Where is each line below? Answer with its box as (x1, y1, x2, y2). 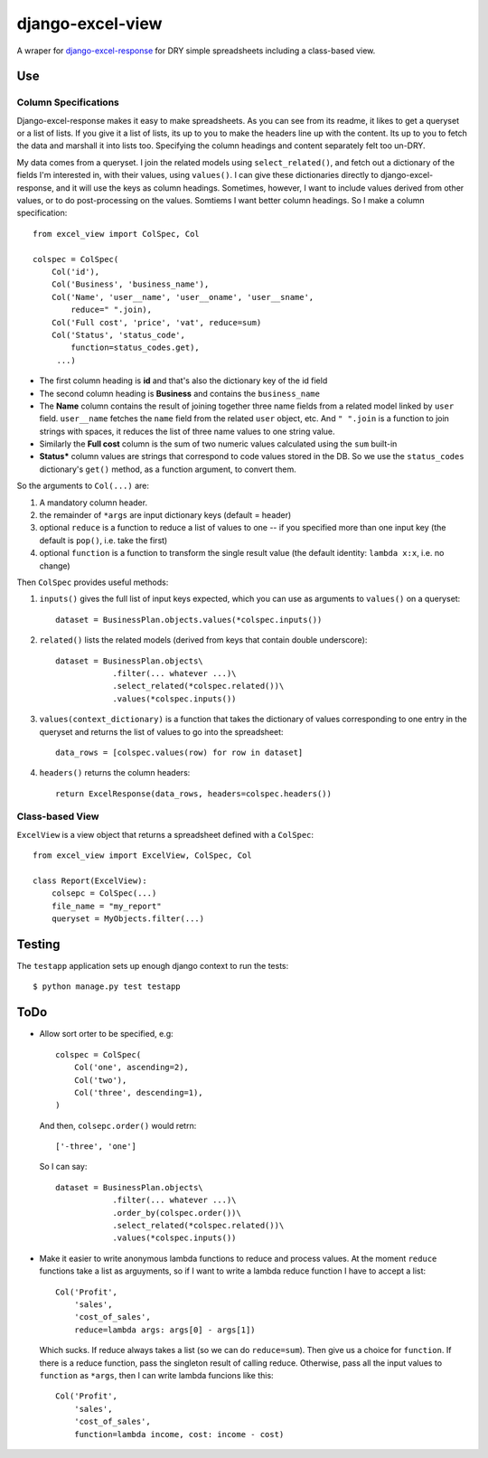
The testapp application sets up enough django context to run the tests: (16, 961, 289, 972)
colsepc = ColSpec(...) (51, 889, 157, 898)
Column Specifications (16, 96, 119, 108)
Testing (16, 936, 61, 952)
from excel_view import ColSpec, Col (33, 229, 201, 239)
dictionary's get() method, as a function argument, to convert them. (39, 464, 297, 475)
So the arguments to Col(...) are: (16, 480, 149, 492)
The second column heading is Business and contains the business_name (39, 388, 321, 399)
